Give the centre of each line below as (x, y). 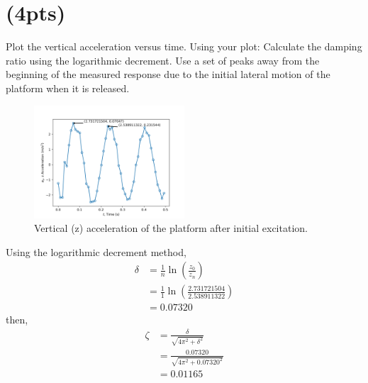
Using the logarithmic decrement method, (96, 251)
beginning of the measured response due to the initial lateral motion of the (168, 74)
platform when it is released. (68, 88)
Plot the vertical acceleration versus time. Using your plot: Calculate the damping (184, 46)
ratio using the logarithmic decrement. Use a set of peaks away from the (163, 60)
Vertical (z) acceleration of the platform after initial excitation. (171, 228)
